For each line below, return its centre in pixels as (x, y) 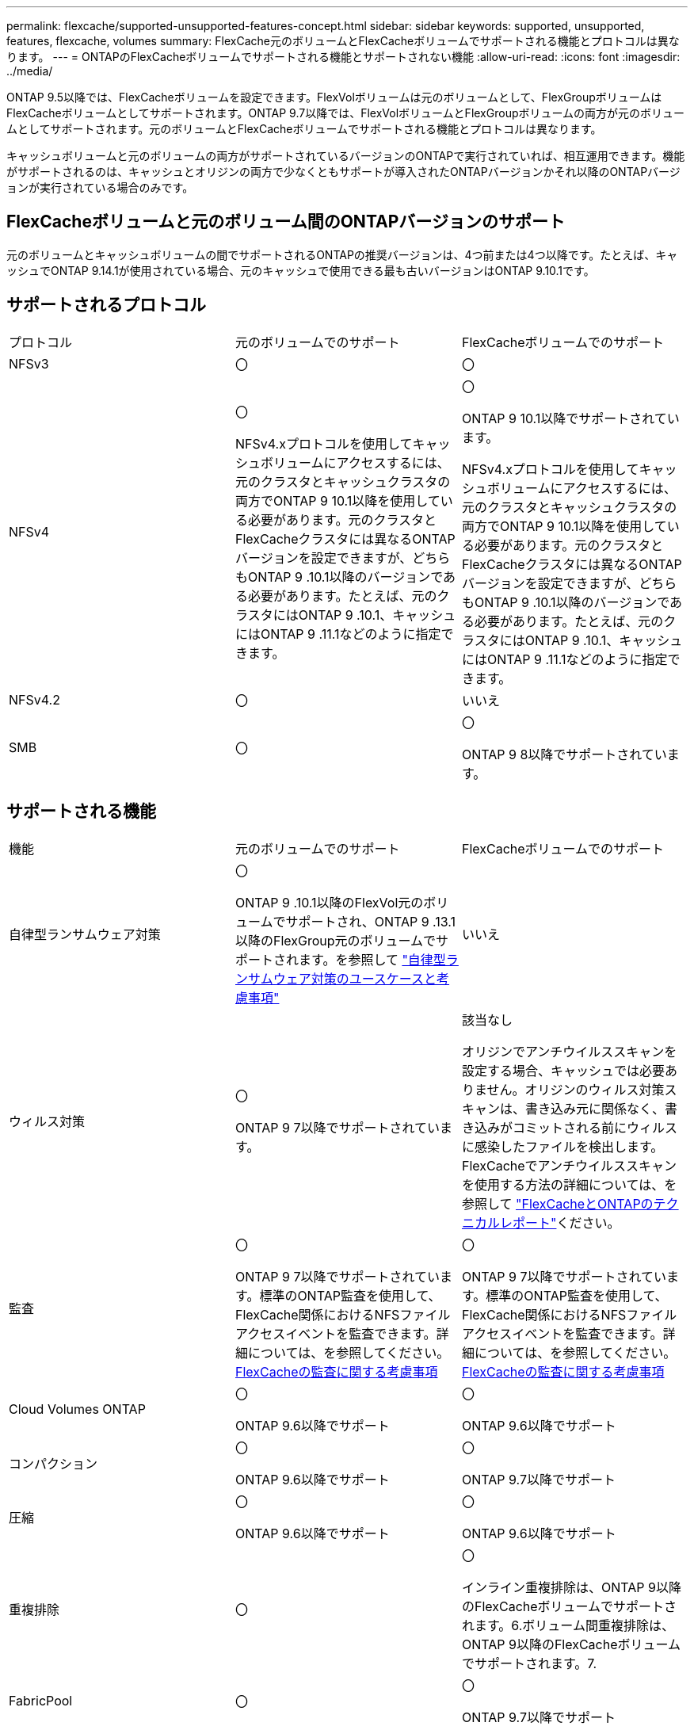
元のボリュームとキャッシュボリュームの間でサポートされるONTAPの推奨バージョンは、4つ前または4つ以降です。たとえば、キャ (342, 254)
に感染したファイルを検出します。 (562, 1146)
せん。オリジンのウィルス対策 (576, 1089)
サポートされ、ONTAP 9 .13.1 (371, 921)
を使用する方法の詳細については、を (569, 1184)
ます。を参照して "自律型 (372, 959)
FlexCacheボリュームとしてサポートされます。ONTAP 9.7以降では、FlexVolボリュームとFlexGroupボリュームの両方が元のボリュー (346, 113)
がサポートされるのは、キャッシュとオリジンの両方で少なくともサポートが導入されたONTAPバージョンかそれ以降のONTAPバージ (343, 172)
